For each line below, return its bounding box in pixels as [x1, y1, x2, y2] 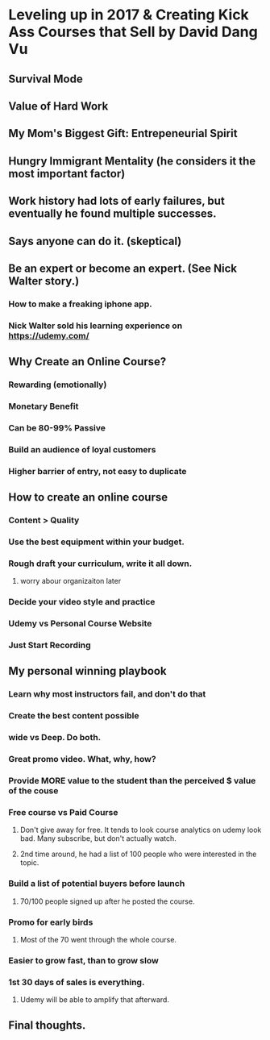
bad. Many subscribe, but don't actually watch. [19, 834, 177, 843]
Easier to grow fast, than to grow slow [8, 955, 159, 966]
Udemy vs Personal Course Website [8, 618, 152, 630]
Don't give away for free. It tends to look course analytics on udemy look [19, 825, 262, 835]
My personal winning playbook [8, 664, 167, 678]
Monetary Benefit [8, 401, 79, 412]
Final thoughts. [8, 1018, 86, 1032]
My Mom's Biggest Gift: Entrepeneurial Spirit [8, 127, 238, 140]
